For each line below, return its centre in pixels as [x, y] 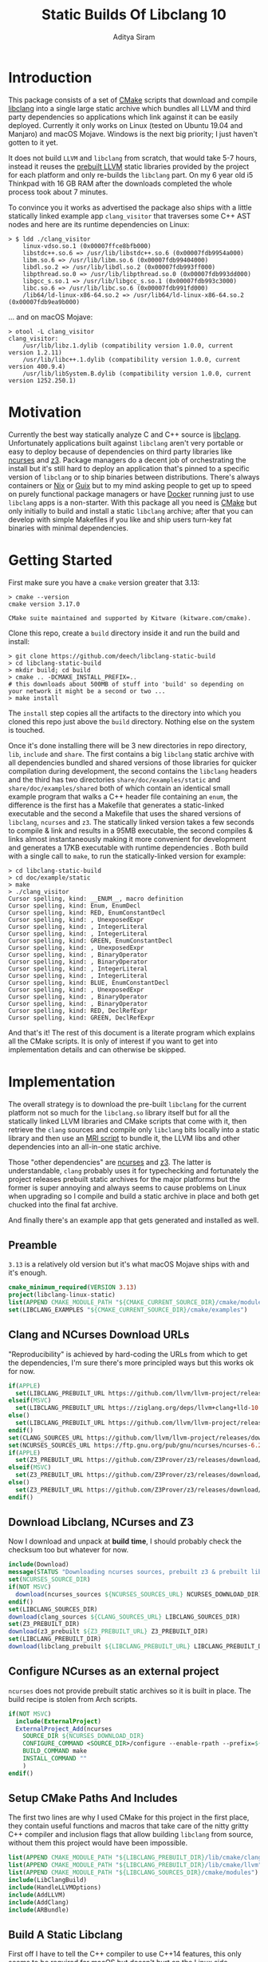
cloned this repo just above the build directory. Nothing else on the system [132, 721]
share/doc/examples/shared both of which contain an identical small [119, 788]
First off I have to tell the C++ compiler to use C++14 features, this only [125, 1954]
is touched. [27, 730]
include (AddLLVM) [37, 1895]
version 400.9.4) [37, 366]
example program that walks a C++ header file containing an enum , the [123, 796]
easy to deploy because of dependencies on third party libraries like [120, 451]
